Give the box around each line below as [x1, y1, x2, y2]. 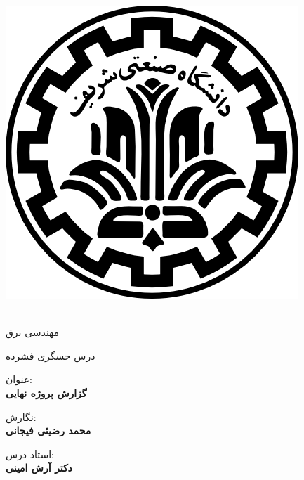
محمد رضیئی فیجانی [6, 423, 91, 438]
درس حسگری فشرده [6, 348, 95, 363]
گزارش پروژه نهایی [6, 385, 87, 400]
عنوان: [6, 372, 32, 387]
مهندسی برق [6, 325, 60, 339]
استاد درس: [6, 446, 54, 461]
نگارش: [6, 409, 37, 424]
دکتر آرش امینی [6, 460, 72, 475]
